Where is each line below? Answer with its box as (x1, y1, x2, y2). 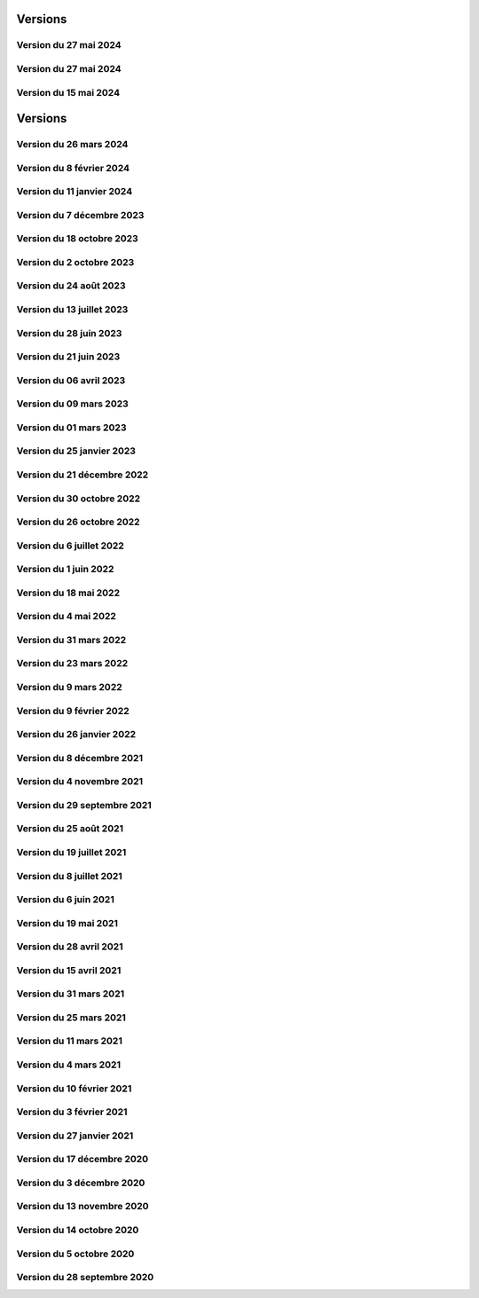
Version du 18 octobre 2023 (16, 232, 139, 245)
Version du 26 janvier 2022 (16, 728, 137, 741)
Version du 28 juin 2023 (16, 326, 122, 339)
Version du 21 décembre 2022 (16, 468, 149, 481)
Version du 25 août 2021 (16, 822, 124, 835)
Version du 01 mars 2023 (16, 421, 127, 434)
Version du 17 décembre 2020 (16, 1153, 149, 1166)
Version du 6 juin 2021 (16, 893, 114, 906)
